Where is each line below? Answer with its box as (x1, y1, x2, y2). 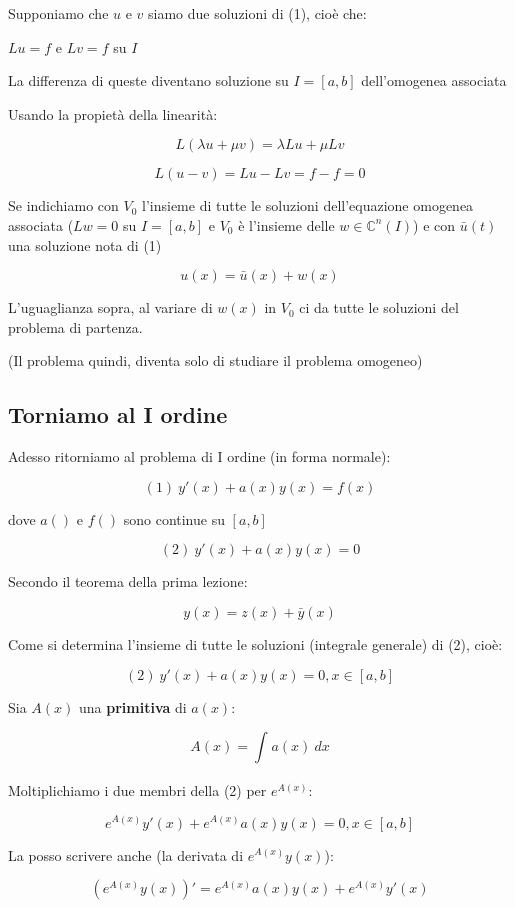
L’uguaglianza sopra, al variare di (8, 297, 213, 318)
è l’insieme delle (238, 214, 335, 235)
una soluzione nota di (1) (8, 234, 162, 255)
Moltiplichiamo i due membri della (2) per (8, 779, 267, 800)
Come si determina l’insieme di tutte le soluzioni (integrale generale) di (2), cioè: (8, 633, 503, 654)
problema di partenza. (8, 316, 143, 337)
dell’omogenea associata (361, 70, 507, 91)
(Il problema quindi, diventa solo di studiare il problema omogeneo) (8, 350, 423, 371)
